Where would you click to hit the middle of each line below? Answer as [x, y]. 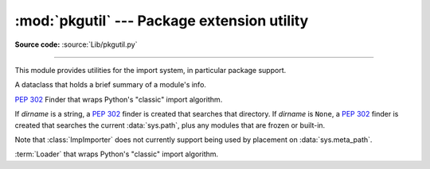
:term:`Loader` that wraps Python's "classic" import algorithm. [117, 154]
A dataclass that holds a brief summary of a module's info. [111, 85]
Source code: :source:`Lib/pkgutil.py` [76, 44]
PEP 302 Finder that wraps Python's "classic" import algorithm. [119, 99]
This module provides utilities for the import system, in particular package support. [150, 70]
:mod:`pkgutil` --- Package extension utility [162, 21]
